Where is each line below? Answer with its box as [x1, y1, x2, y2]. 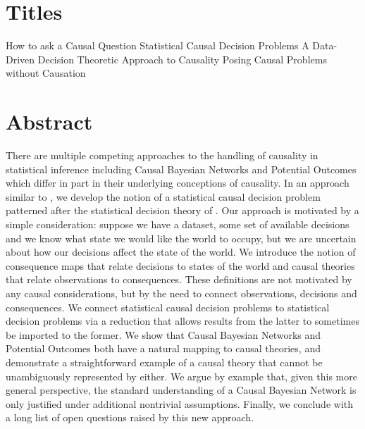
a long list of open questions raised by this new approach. [6, 410, 254, 425]
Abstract [6, 107, 93, 136]
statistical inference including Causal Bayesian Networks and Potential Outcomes [6, 161, 357, 176]
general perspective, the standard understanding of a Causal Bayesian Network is [6, 383, 357, 397]
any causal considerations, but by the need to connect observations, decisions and [6, 285, 357, 300]
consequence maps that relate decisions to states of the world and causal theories [6, 258, 355, 273]
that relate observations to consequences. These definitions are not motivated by [6, 272, 352, 287]
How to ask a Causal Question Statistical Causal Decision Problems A [6, 38, 309, 53]
